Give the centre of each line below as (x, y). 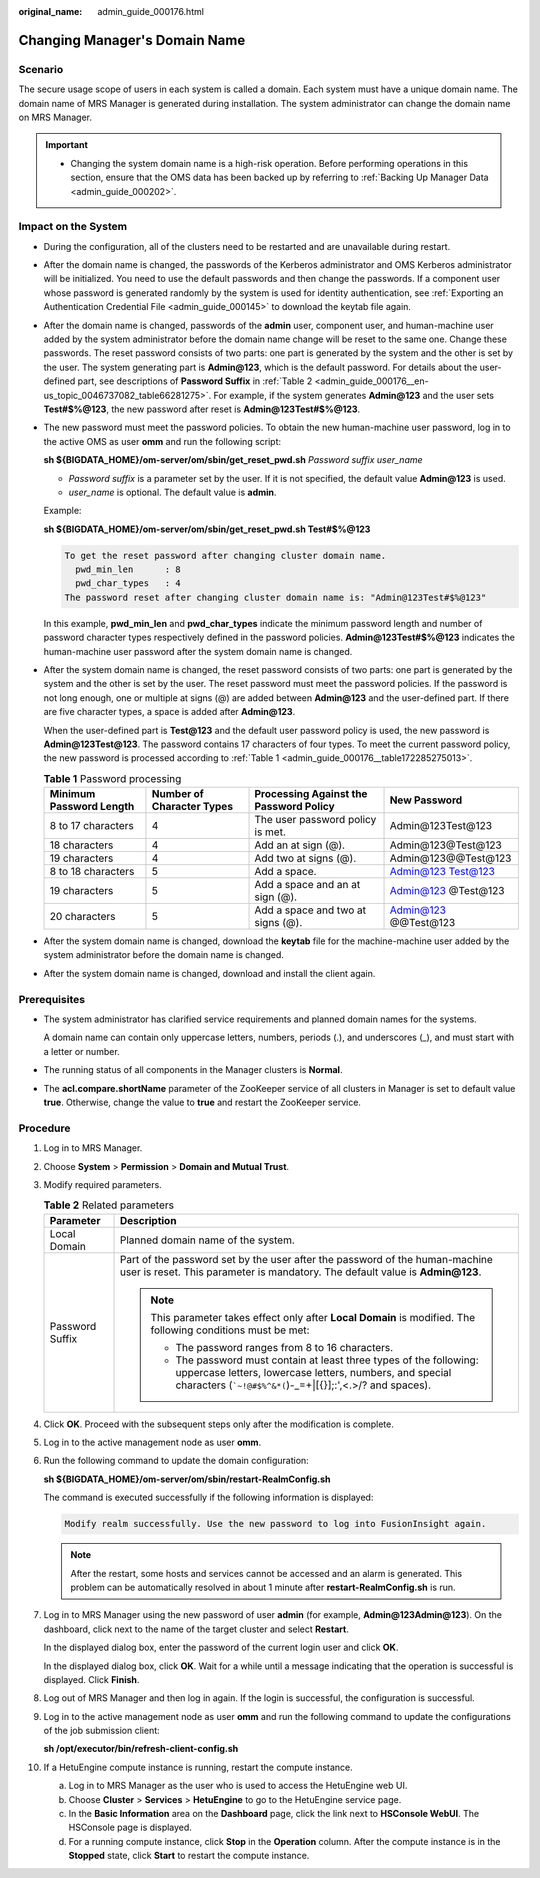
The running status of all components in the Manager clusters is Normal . (193, 1070)
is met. (270, 832)
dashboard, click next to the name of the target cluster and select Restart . (196, 1629)
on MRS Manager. (55, 117)
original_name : (50, 11)
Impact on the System (73, 227)
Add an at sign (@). (299, 845)
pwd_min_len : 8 (128, 569)
